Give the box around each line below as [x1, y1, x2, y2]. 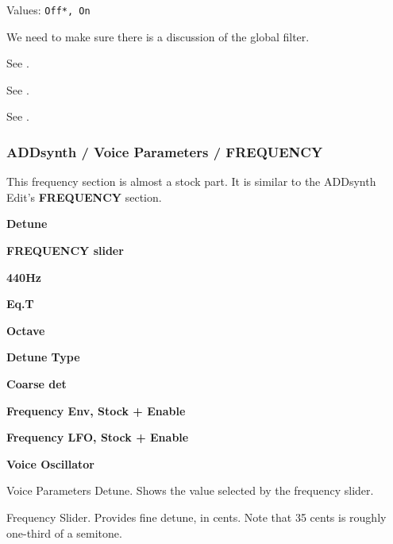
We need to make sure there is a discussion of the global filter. [6, 28, 310, 44]
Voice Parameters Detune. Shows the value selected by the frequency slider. [6, 482, 374, 499]
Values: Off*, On [6, 2, 91, 17]
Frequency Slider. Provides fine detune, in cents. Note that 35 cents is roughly [6, 508, 387, 525]
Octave [6, 322, 45, 338]
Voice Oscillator [6, 455, 95, 472]
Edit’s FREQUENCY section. [6, 188, 162, 205]
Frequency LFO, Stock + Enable [6, 429, 189, 446]
